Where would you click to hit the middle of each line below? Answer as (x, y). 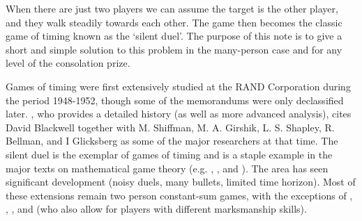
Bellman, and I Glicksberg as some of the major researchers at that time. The (172, 141)
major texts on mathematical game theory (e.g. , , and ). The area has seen (167, 168)
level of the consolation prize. (68, 63)
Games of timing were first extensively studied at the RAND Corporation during (178, 86)
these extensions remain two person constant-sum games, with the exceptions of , (179, 195)
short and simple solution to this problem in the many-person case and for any (174, 49)
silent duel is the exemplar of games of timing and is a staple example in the (169, 154)
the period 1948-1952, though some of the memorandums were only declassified (175, 100)
